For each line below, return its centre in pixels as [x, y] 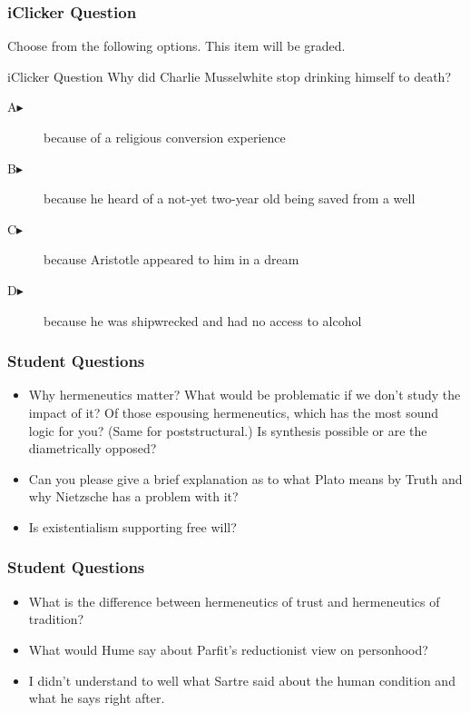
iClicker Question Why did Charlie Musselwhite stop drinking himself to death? [229, 76]
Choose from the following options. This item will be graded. [176, 46]
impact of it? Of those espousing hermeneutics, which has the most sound [234, 412]
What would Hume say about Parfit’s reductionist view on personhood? [228, 649]
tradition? [56, 619]
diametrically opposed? [93, 448]
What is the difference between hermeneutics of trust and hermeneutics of [234, 601]
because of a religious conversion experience [165, 137]
